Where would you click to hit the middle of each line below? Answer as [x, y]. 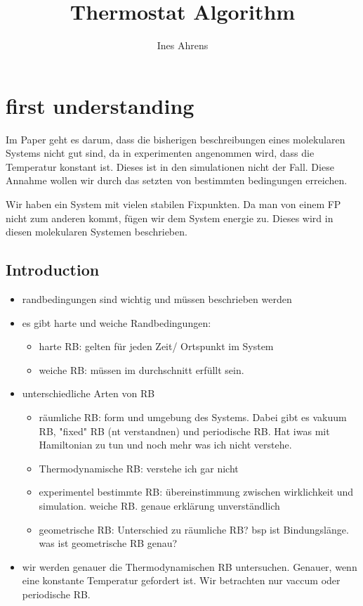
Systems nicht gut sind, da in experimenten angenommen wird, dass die [160, 153]
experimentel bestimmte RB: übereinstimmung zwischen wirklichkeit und [196, 492]
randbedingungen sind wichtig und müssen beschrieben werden [157, 299]
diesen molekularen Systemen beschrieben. [97, 232]
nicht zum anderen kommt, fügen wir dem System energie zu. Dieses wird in [170, 218]
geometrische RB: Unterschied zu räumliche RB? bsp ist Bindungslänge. [194, 529]
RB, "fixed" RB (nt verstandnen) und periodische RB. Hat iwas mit [184, 431]
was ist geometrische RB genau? [108, 543]
